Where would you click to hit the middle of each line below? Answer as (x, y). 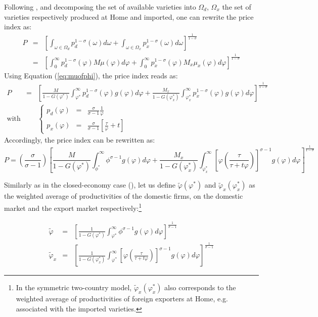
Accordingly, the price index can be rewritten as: (80, 140)
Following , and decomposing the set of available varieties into (100, 7)
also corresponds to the (200, 287)
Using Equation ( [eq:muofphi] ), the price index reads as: (91, 75)
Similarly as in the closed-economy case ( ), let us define (90, 185)
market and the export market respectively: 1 (73, 207)
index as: (18, 27)
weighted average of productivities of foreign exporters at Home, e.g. (122, 299)
